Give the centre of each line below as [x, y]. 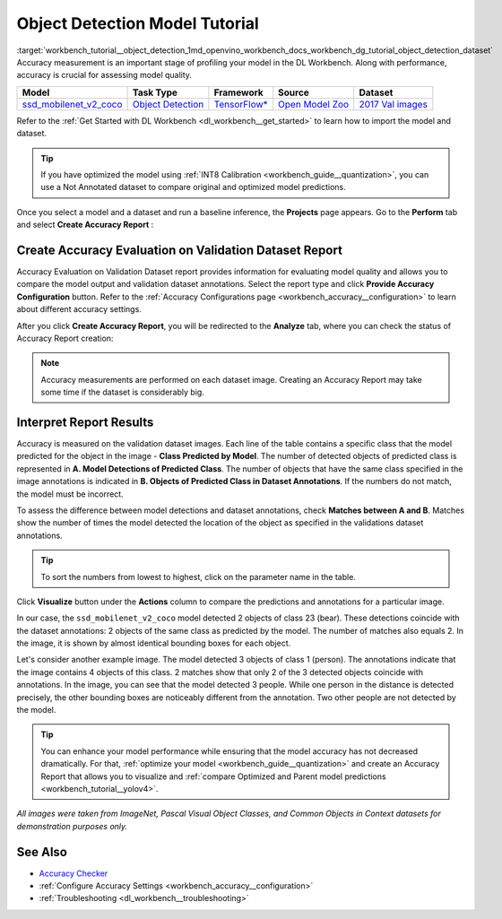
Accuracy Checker [74, 873]
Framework [238, 92]
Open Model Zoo [314, 104]
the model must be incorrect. [70, 494]
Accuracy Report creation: [65, 338]
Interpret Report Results [85, 422]
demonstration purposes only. [72, 826]
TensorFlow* [241, 104]
